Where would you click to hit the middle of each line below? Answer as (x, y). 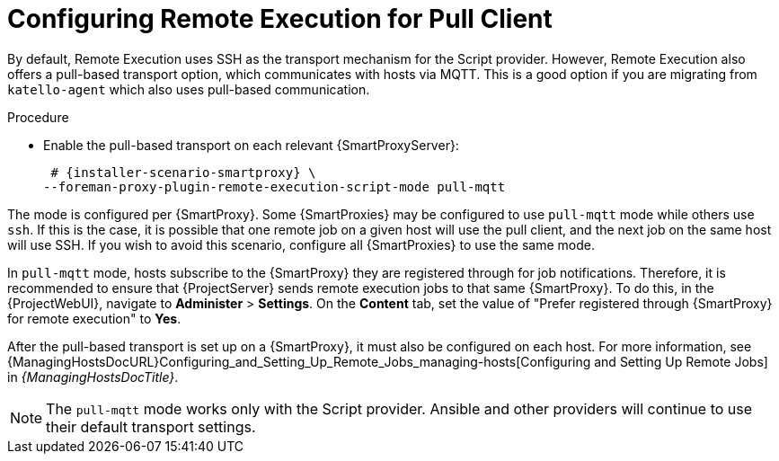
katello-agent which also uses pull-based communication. (189, 89)
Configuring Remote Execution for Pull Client (280, 19)
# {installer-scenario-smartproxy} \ (183, 172)
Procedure (38, 117)
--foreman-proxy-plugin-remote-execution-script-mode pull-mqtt (274, 186)
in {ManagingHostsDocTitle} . (93, 377)
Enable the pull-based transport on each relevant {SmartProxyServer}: (251, 145)
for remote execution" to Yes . (94, 318)
